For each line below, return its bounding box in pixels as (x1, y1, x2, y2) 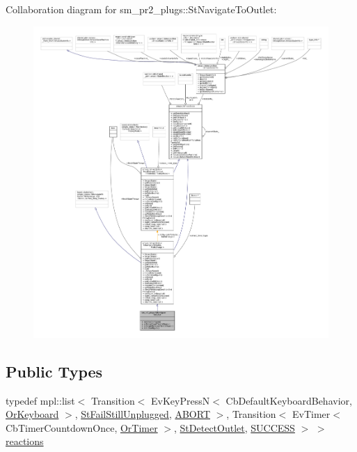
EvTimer (292, 407, 331, 421)
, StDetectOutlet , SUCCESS (174, 420, 295, 435)
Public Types (6, 360, 103, 382)
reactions (6, 434, 44, 449)
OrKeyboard (6, 407, 59, 421)
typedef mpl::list (6, 393, 75, 407)
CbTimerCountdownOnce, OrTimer (6, 420, 158, 435)
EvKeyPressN (151, 393, 210, 407)
